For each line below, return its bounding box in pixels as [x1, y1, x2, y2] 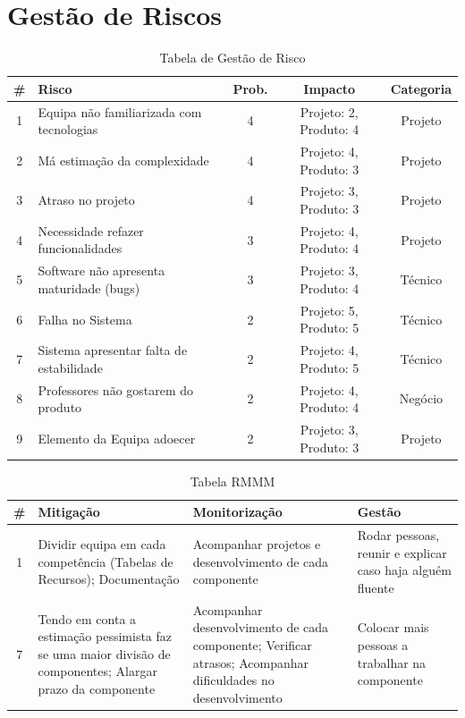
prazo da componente [38, 679, 156, 697]
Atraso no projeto [38, 190, 135, 209]
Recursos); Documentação [38, 570, 180, 588]
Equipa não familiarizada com [38, 102, 202, 121]
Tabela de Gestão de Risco [159, 48, 306, 67]
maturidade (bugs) [38, 278, 140, 297]
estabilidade [38, 358, 103, 376]
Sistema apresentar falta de [38, 341, 188, 359]
